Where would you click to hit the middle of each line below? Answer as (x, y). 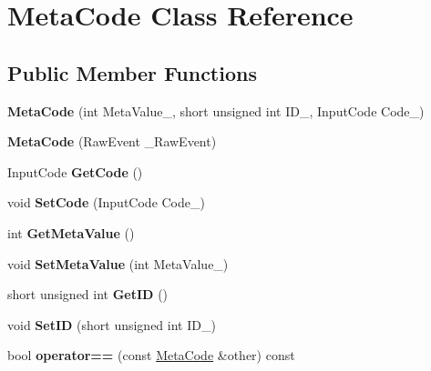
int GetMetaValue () (71, 232)
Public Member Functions (132, 72)
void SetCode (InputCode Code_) (106, 202)
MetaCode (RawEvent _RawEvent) (112, 141)
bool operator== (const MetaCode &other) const (151, 355)
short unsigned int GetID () (88, 294)
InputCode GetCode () (75, 171)
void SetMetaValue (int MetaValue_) (118, 263)
